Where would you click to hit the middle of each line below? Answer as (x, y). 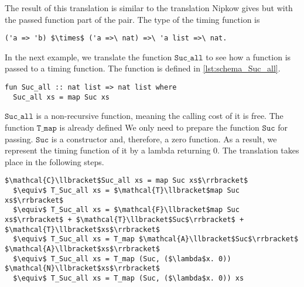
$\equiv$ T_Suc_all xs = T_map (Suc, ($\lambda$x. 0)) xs (129, 278)
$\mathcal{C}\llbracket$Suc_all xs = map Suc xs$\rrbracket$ (127, 181)
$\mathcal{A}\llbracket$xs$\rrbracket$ (82, 249)
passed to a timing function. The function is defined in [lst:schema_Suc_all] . (143, 68)
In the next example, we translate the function (88, 57)
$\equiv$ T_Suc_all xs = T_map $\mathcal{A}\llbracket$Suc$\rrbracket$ (156, 239)
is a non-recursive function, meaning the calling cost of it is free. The (160, 116)
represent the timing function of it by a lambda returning (108, 150)
